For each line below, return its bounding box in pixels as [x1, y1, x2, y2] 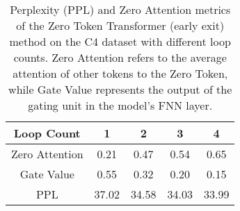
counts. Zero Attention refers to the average [13, 49, 227, 65]
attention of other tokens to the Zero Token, [13, 65, 228, 81]
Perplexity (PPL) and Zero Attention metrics [10, 1, 231, 17]
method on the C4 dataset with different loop [9, 33, 231, 49]
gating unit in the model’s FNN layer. [28, 97, 213, 113]
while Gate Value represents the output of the [8, 81, 232, 97]
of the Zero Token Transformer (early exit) [16, 17, 225, 33]
